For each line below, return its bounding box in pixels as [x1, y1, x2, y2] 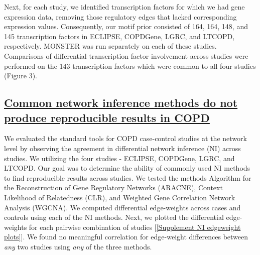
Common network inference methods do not [4, 95, 238, 110]
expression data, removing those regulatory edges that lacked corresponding [4, 11, 237, 22]
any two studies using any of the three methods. [4, 241, 152, 251]
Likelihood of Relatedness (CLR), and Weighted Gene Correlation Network [4, 192, 235, 202]
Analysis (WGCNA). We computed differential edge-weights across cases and [4, 202, 241, 212]
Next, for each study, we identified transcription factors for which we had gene [4, 2, 245, 12]
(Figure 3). [4, 70, 37, 81]
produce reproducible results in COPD [4, 109, 210, 125]
